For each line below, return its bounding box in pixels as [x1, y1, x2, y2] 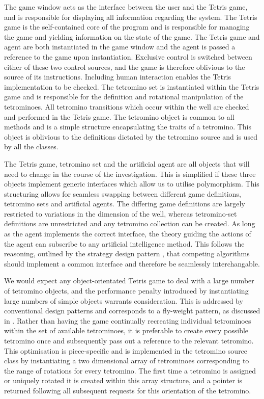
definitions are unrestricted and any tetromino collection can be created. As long [4, 218, 255, 229]
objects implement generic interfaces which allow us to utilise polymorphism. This [4, 178, 259, 189]
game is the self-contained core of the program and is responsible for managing [4, 21, 250, 32]
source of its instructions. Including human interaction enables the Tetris [4, 71, 231, 82]
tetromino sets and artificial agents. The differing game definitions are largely [4, 198, 245, 209]
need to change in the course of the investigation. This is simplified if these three [4, 168, 256, 179]
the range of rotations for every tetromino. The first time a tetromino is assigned [4, 365, 256, 376]
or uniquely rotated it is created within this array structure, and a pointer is [4, 375, 243, 386]
